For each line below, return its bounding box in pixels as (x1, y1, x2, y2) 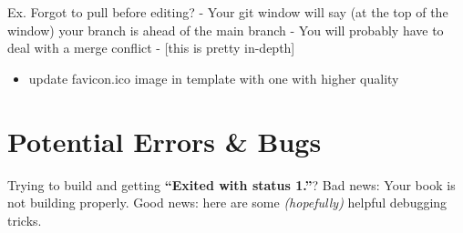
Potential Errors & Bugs (7, 122, 322, 159)
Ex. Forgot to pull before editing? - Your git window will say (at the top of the (7, 3, 448, 21)
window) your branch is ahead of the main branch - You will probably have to (7, 20, 444, 39)
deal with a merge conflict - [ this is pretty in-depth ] (7, 38, 295, 57)
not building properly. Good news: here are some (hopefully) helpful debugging (7, 193, 448, 212)
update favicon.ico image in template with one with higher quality (28, 68, 399, 87)
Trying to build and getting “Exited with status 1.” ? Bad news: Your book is (7, 175, 456, 194)
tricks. (7, 210, 42, 229)
